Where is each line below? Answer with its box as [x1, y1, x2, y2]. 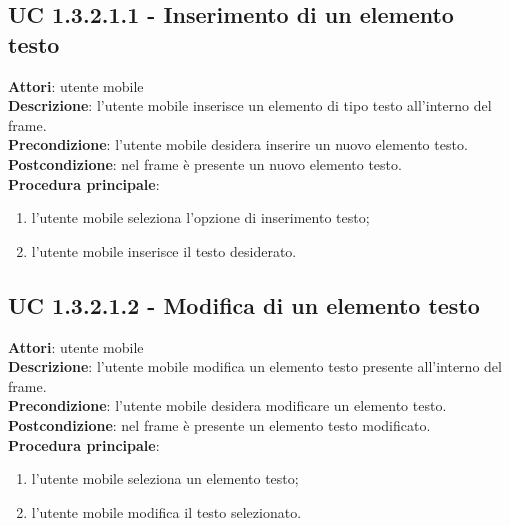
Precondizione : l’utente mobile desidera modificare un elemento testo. [8, 395, 447, 416]
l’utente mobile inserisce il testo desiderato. [31, 240, 297, 261]
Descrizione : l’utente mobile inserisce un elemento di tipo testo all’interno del [8, 95, 492, 116]
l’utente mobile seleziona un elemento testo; [31, 468, 299, 489]
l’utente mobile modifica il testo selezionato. [31, 501, 302, 522]
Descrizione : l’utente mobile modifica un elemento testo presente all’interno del [8, 356, 502, 377]
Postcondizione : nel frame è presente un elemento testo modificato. [8, 414, 431, 435]
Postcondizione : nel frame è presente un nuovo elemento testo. [8, 153, 402, 174]
